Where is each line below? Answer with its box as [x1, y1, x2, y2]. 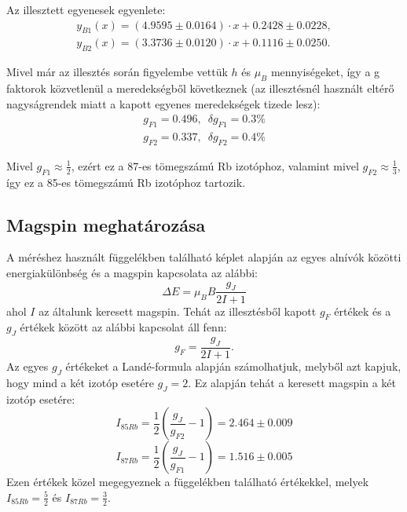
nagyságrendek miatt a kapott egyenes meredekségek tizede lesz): [6, 95, 321, 112]
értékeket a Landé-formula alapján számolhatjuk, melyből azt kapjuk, [65, 357, 401, 374]
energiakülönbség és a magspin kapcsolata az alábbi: [6, 265, 258, 281]
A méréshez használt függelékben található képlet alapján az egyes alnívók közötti [6, 249, 401, 265]
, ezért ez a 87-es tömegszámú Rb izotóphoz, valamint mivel [71, 157, 359, 174]
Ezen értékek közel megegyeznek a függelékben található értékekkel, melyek [6, 474, 369, 490]
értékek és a [334, 302, 391, 319]
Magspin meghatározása [6, 212, 206, 236]
